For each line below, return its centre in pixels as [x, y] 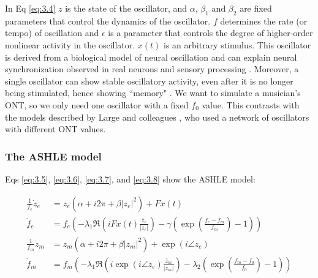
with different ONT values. [55, 129]
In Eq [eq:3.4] [30, 8]
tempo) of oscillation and [52, 33]
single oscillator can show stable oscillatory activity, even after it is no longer [149, 81]
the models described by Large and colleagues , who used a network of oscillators [157, 117]
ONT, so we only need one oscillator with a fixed [97, 104]
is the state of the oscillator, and [126, 8]
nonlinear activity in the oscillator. [70, 44]
